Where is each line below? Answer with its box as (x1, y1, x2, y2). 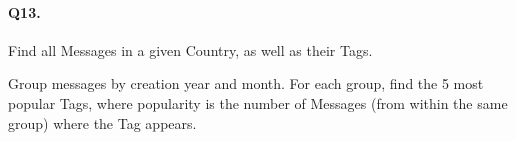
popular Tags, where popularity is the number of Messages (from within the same (8, 92, 508, 113)
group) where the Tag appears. (8, 112, 197, 133)
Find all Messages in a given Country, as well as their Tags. (8, 39, 373, 60)
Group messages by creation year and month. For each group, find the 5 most (8, 73, 484, 94)
